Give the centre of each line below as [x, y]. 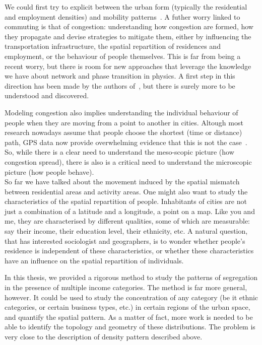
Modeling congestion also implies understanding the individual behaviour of [121, 112]
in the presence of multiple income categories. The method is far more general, [126, 287]
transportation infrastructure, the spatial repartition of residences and [113, 46]
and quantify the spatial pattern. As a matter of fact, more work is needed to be [129, 317]
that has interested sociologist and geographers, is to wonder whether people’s [125, 240]
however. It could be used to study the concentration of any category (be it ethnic [132, 297]
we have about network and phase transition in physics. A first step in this [120, 76]
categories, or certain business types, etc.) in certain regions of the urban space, [127, 307]
